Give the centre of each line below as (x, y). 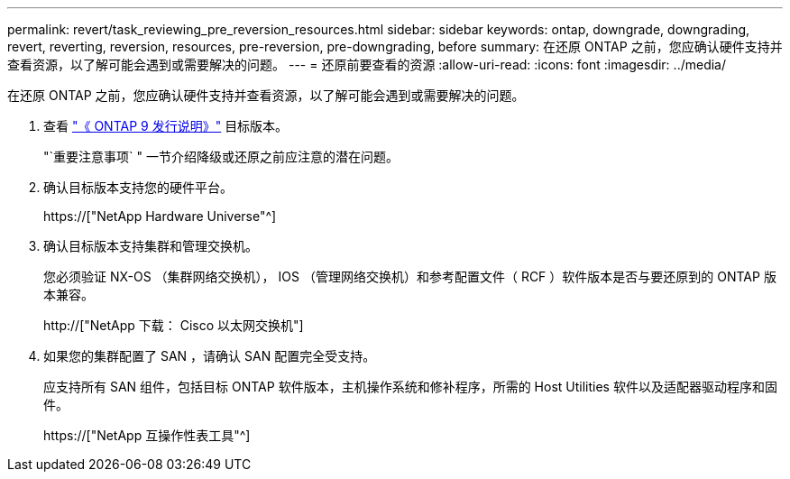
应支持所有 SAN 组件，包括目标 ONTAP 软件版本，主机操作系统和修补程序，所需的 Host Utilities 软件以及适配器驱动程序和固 (410, 387)
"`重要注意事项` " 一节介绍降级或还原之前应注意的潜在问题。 (221, 157)
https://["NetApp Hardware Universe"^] (160, 216)
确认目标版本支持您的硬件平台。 (138, 187)
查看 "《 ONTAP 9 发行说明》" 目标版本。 (166, 126)
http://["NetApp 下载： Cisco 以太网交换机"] (174, 325)
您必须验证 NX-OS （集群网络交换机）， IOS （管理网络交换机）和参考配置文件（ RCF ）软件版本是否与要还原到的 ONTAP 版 (410, 276)
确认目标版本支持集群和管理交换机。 (151, 246)
